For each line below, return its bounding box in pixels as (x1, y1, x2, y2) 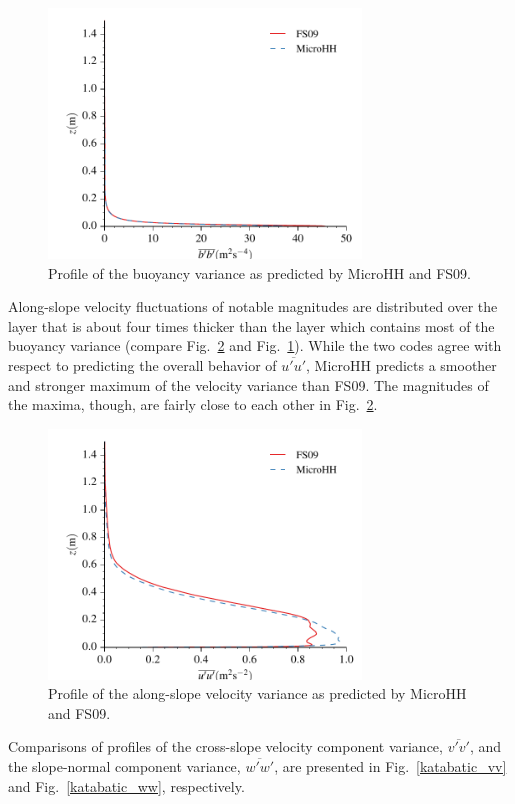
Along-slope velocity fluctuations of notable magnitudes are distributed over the (8, 296, 498, 317)
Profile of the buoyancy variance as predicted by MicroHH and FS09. (48, 262, 471, 283)
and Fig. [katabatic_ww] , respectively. (8, 775, 245, 796)
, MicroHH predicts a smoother (306, 354, 497, 375)
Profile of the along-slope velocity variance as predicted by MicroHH (48, 683, 467, 704)
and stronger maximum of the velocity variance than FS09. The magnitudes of (8, 374, 489, 395)
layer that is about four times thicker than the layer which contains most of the (8, 315, 495, 336)
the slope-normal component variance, (8, 756, 241, 776)
